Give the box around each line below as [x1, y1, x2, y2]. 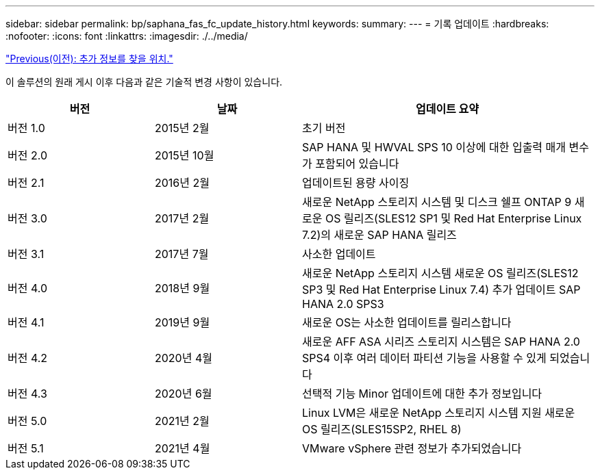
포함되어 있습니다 [315, 157, 399, 170]
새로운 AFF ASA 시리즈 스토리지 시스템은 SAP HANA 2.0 [302, 335, 580, 348]
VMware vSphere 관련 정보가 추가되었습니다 [302, 441, 522, 455]
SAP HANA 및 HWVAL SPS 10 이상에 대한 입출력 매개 [302, 140, 566, 154]
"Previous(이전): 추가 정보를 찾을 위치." [5, 53, 173, 64]
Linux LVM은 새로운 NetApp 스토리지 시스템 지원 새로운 [302, 406, 575, 420]
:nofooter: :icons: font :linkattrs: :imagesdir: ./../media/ [5, 30, 248, 42]
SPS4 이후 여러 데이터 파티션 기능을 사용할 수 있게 [302, 351, 547, 365]
